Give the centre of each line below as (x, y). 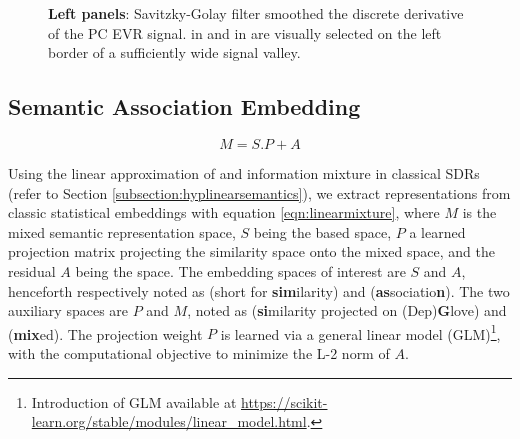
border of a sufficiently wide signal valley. (174, 52)
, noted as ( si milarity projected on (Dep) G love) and (347, 310)
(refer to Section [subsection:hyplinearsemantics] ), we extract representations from (259, 192)
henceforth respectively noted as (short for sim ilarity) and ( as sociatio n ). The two (259, 290)
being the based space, (322, 231)
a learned (437, 231)
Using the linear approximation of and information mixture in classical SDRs (244, 172)
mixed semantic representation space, (122, 231)
